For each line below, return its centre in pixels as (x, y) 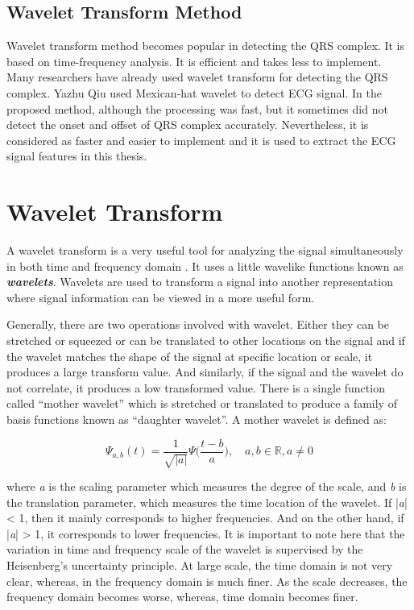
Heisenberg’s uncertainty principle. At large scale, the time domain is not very (200, 565)
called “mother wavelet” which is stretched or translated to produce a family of (202, 403)
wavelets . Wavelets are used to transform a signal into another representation (200, 282)
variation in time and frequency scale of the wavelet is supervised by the (185, 549)
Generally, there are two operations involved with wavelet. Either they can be (198, 324)
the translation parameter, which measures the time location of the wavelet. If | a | (207, 502)
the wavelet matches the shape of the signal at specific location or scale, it (190, 356)
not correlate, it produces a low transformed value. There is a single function (196, 387)
